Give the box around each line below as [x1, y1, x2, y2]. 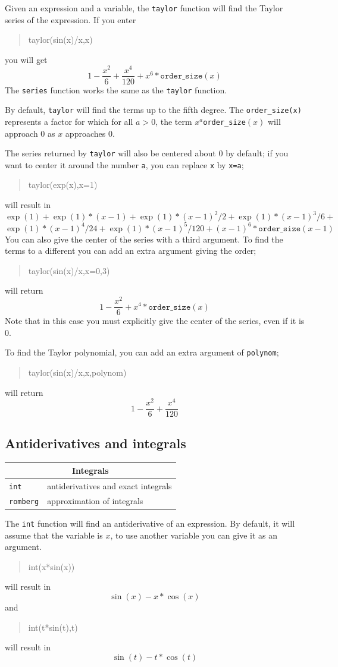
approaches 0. [65, 127, 115, 139]
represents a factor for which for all [5, 115, 133, 127]
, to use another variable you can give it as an [110, 528, 278, 541]
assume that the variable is [5, 528, 103, 541]
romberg [9, 497, 39, 506]
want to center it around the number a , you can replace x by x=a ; [5, 158, 244, 171]
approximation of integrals [47, 494, 143, 506]
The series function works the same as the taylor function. [5, 83, 227, 96]
